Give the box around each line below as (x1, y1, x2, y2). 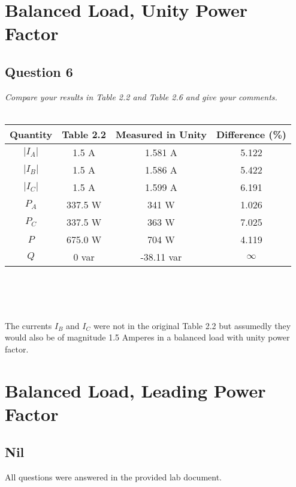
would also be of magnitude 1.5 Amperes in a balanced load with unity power (5, 331, 290, 343)
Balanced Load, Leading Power (5, 378, 266, 402)
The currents (5, 319, 52, 331)
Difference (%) (216, 127, 286, 141)
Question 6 (5, 62, 73, 80)
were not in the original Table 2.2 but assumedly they (93, 319, 291, 331)
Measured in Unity (115, 127, 207, 141)
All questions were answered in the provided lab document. (5, 471, 222, 483)
